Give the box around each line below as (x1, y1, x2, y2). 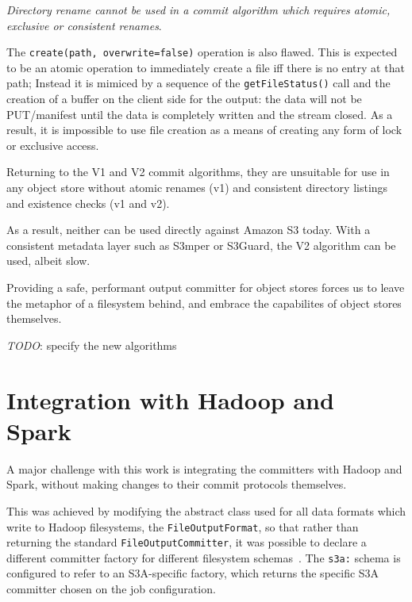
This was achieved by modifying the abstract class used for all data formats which (6, 502, 406, 519)
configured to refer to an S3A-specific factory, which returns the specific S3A (6, 565, 379, 581)
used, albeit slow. (6, 252, 90, 269)
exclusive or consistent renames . (6, 17, 162, 33)
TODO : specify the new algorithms (6, 336, 177, 353)
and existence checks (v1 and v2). (6, 194, 170, 211)
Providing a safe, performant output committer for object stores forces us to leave (6, 279, 405, 296)
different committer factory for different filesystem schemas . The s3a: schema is (6, 549, 401, 566)
